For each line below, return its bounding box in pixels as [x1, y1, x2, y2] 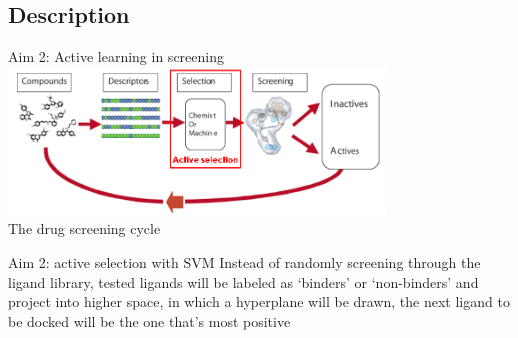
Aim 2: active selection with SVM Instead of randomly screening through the [8, 251, 481, 272]
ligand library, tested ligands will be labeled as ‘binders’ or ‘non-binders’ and [8, 271, 479, 292]
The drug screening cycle [8, 218, 161, 239]
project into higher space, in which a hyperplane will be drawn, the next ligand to [8, 291, 510, 312]
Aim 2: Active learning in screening [8, 46, 224, 67]
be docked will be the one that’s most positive [8, 310, 291, 331]
